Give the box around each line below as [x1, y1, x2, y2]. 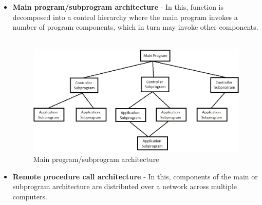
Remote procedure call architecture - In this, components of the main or [12, 171, 258, 181]
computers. [12, 191, 47, 201]
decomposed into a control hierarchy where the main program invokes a [12, 11, 238, 22]
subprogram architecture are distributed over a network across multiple [12, 181, 237, 192]
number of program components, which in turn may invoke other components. [12, 22, 258, 32]
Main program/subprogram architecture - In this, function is [12, 2, 223, 12]
